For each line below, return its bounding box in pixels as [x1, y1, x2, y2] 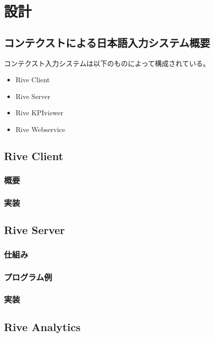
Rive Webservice [15, 124, 66, 134]
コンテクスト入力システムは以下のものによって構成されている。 [4, 58, 210, 68]
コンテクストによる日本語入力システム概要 [4, 34, 211, 50]
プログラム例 [4, 270, 52, 283]
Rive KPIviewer [15, 107, 64, 118]
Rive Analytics [4, 319, 81, 334]
